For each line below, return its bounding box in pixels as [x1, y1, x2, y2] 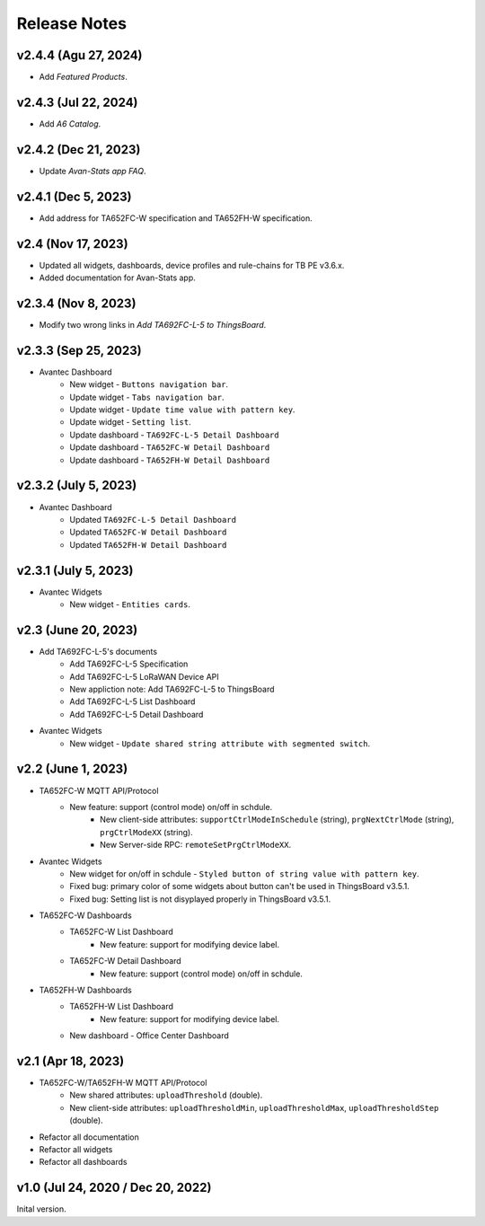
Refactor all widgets [39, 1144, 113, 1155]
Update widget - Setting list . [69, 417, 192, 428]
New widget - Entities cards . [69, 599, 190, 610]
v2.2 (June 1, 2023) [16, 762, 128, 777]
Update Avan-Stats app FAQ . [39, 165, 147, 176]
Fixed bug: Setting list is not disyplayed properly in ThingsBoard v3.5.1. [69, 894, 331, 904]
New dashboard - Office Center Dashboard [69, 1030, 229, 1041]
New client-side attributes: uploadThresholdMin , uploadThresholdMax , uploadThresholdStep [69, 1102, 439, 1113]
